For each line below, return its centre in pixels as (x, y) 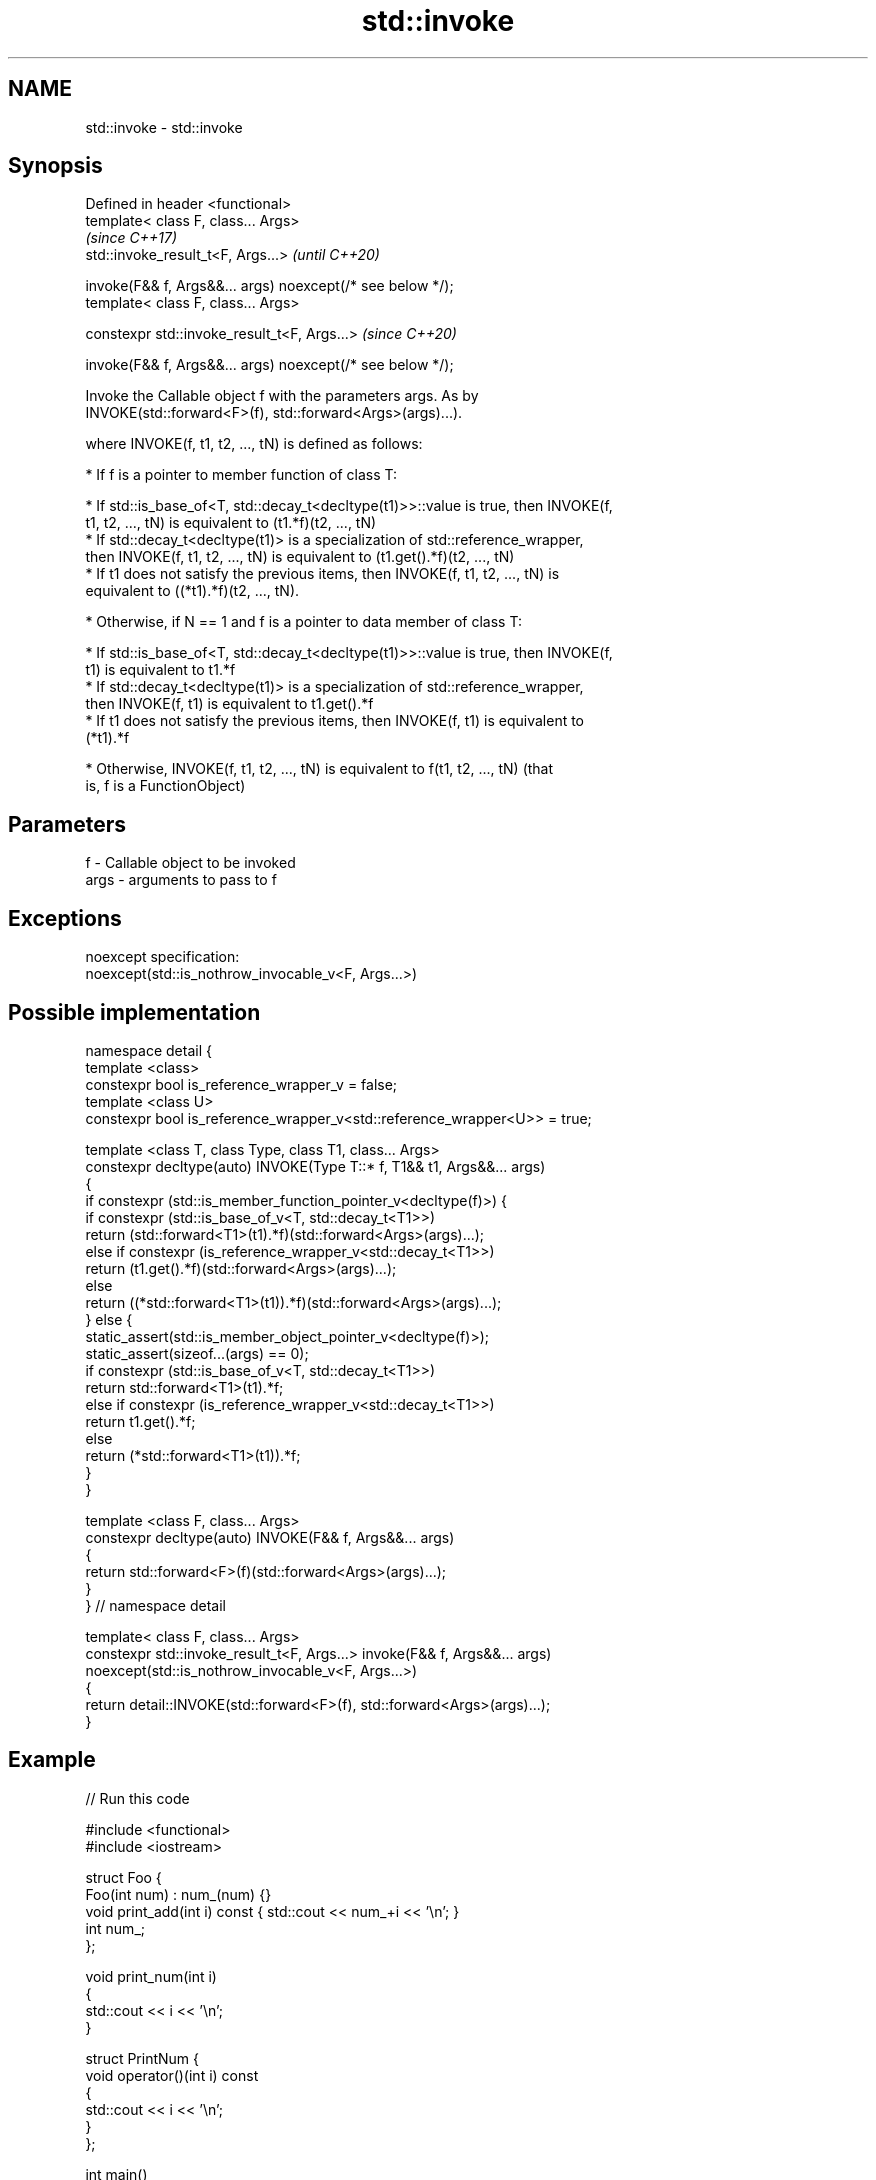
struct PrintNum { (142, 2058)
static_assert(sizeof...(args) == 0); (197, 1353)
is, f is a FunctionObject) (165, 786)
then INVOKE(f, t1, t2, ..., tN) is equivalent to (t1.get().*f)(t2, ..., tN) (300, 557)
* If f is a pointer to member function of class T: (241, 475)
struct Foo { (123, 1877)
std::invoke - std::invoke (164, 127)
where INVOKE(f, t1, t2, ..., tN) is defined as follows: (254, 444)
